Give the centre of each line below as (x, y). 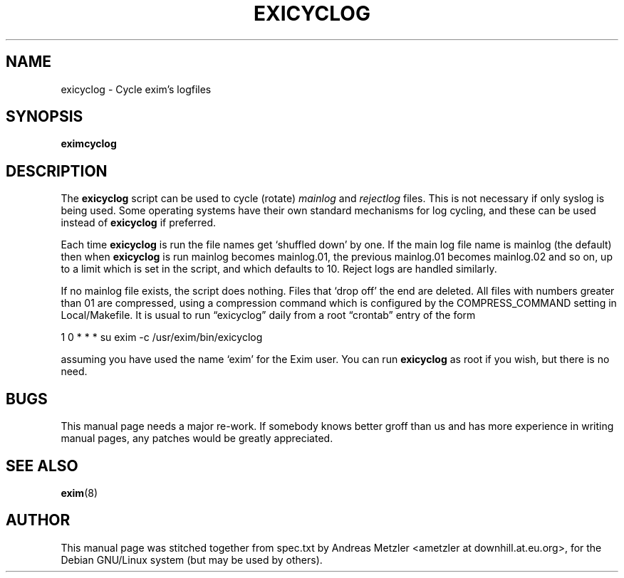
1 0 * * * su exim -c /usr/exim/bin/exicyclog (162, 337)
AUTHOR (38, 520)
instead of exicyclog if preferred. (139, 223)
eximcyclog (89, 144)
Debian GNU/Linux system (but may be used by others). (192, 559)
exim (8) (79, 493)
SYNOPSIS (45, 117)
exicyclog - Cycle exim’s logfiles (136, 89)
